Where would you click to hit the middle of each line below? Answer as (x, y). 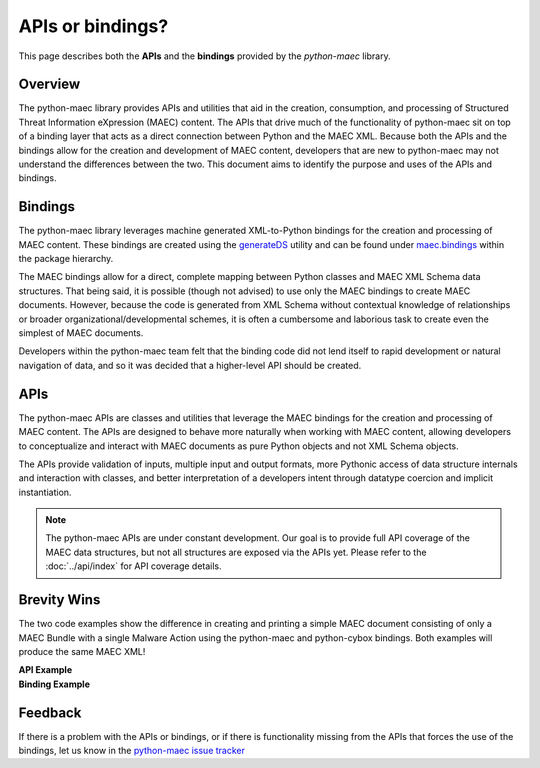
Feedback (50, 712)
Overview (49, 84)
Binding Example (54, 684)
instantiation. (45, 492)
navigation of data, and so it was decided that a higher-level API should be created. (190, 365)
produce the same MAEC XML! (82, 651)
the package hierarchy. (66, 259)
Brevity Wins (59, 600)
